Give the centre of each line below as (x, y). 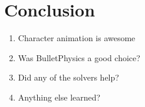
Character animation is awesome (77, 38)
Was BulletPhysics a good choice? (79, 57)
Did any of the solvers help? (68, 77)
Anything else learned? (59, 97)
